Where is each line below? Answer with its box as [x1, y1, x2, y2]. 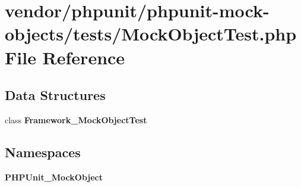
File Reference [5, 45, 125, 69]
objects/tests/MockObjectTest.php [5, 21, 297, 46]
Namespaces [5, 142, 81, 161]
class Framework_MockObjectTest [5, 113, 147, 126]
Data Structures [5, 86, 106, 104]
